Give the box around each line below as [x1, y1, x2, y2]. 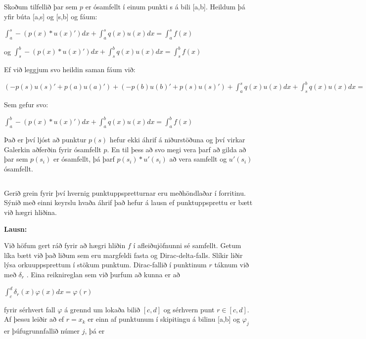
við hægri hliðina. [4, 207, 57, 217]
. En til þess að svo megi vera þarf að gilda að [107, 144, 246, 154]
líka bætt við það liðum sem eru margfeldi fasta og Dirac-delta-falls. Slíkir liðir [4, 250, 243, 260]
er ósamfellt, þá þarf [53, 154, 115, 164]
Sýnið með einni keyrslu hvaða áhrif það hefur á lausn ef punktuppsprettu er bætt [4, 197, 253, 208]
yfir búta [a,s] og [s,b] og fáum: [4, 11, 97, 21]
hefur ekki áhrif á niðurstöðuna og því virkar [109, 134, 245, 145]
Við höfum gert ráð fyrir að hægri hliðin [4, 240, 126, 251]
